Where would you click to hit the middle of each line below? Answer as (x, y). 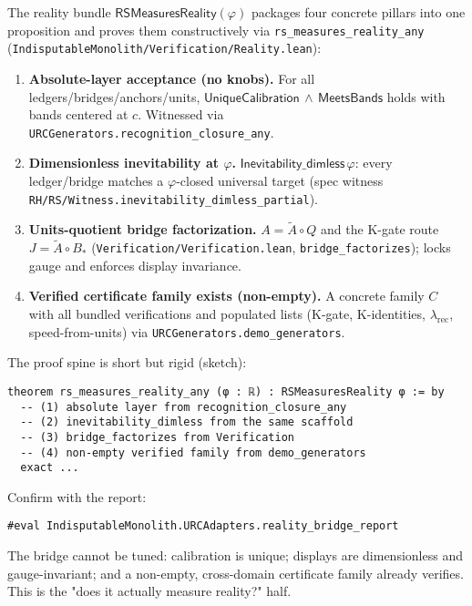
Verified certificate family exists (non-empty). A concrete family (226, 296)
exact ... (50, 468)
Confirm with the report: (77, 496)
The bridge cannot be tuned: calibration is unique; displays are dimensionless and (235, 555)
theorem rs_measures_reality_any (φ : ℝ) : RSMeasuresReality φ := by (226, 391)
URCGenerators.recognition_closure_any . (151, 132)
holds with (416, 96)
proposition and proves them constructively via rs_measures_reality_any (216, 30)
